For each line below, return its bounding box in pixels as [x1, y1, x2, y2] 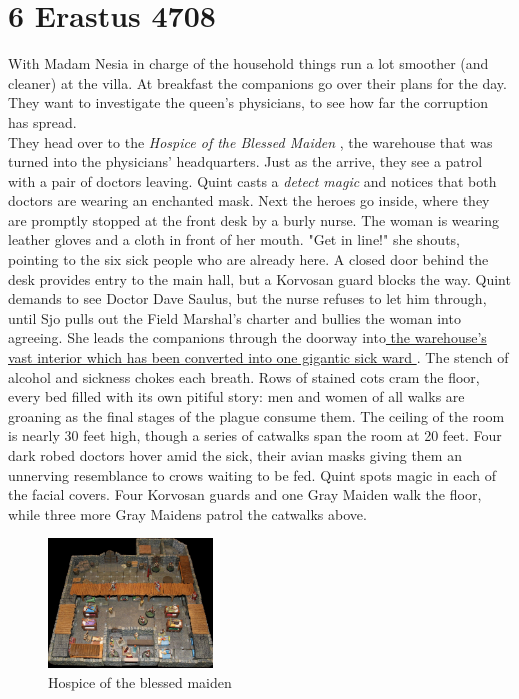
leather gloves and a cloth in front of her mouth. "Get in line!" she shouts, [8, 229, 461, 250]
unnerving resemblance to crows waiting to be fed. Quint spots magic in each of [8, 464, 497, 485]
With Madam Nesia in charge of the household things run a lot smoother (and [8, 53, 489, 74]
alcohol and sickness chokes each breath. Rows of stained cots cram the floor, [8, 366, 480, 387]
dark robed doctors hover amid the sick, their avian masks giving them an [8, 445, 462, 465]
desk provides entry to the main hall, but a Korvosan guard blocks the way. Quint [8, 268, 511, 289]
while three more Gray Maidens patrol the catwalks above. [8, 503, 367, 524]
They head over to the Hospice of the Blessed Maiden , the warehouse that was [8, 131, 493, 152]
